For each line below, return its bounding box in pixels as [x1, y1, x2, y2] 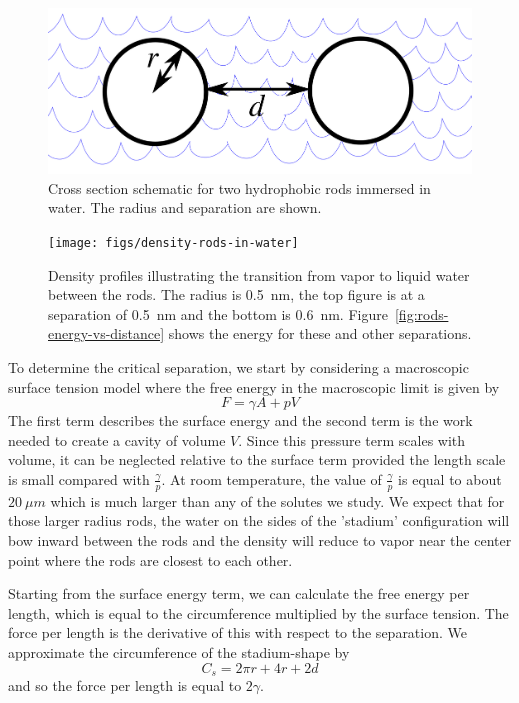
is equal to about [398, 468, 502, 489]
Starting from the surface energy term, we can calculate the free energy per [8, 583, 470, 604]
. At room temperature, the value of [161, 468, 382, 489]
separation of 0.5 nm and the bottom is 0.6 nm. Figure [48, 303, 388, 324]
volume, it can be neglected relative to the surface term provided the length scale [8, 449, 506, 470]
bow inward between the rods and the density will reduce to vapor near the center [8, 529, 512, 550]
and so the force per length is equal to [8, 675, 242, 695]
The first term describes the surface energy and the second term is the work [8, 410, 473, 431]
